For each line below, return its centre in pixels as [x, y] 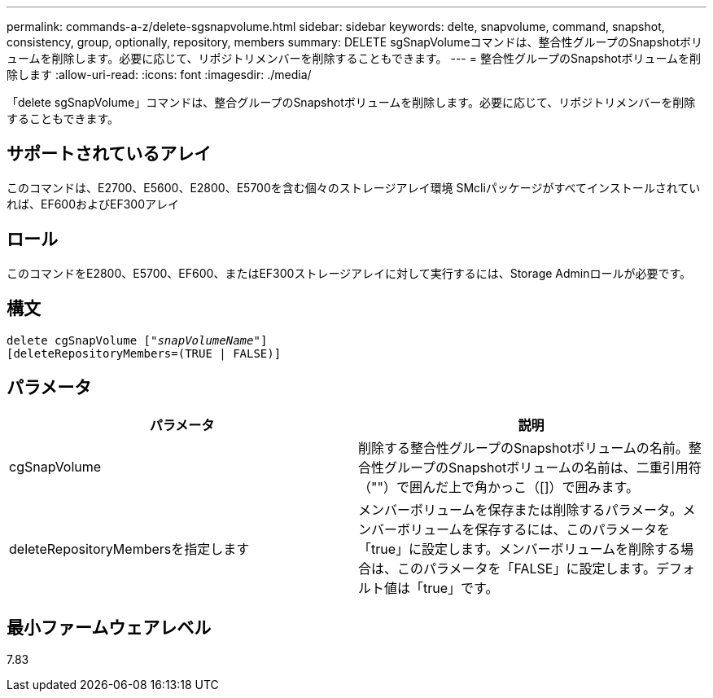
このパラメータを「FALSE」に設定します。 [527, 569]
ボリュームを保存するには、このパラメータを [534, 530]
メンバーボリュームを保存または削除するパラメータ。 [521, 510]
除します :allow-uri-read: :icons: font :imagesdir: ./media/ [159, 75]
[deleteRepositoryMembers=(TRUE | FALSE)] [144, 353]
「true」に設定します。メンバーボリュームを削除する [519, 549]
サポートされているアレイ [109, 154]
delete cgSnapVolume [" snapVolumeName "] [137, 340]
